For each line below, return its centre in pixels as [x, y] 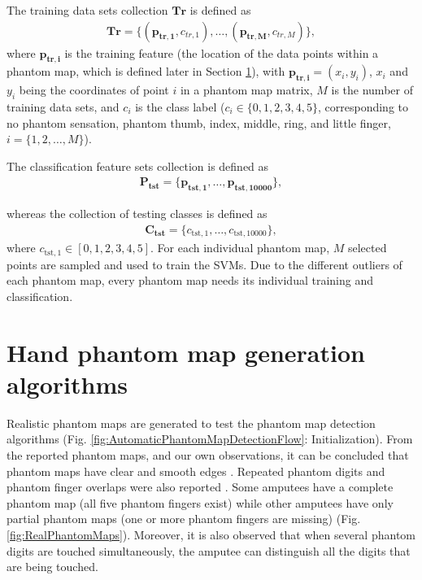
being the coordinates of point [94, 90]
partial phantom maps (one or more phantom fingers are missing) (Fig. [184, 519]
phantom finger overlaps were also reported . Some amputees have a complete [200, 487]
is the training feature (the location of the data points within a [222, 52]
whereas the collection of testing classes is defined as [137, 214]
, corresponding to [363, 107]
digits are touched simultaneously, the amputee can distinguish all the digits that [209, 550]
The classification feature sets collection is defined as [138, 166]
